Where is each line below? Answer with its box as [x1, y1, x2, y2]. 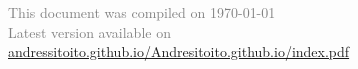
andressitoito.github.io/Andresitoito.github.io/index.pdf [8, 41, 350, 62]
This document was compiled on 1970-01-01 [8, 2, 276, 22]
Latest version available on [8, 21, 171, 42]
